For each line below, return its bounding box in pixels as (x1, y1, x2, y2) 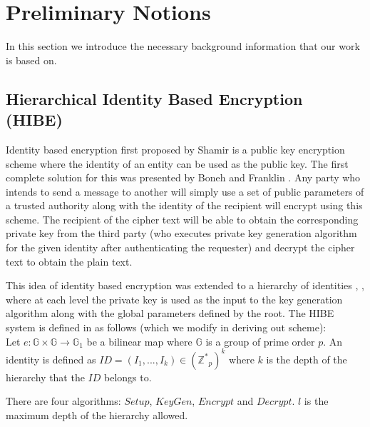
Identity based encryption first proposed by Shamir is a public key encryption (6, 141, 345, 156)
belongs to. (104, 369, 152, 384)
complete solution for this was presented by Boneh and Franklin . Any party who (6, 170, 361, 185)
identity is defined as (6, 351, 96, 366)
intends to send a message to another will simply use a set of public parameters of (6, 184, 364, 199)
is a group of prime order (205, 333, 315, 348)
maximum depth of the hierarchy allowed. (6, 407, 188, 422)
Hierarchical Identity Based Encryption (6, 87, 303, 109)
